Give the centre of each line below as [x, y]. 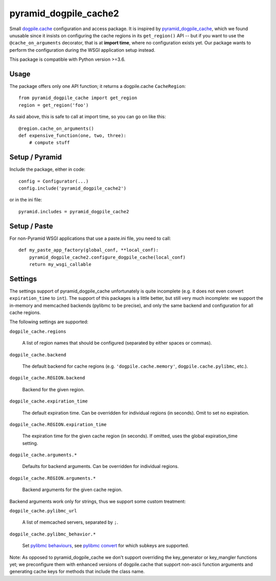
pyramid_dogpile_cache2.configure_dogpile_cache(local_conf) [107, 257]
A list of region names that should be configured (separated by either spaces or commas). [117, 343]
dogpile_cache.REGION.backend [47, 378]
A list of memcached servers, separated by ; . [70, 522]
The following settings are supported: [49, 322]
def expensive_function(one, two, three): [73, 135]
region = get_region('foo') [54, 105]
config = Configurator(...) [54, 181]
